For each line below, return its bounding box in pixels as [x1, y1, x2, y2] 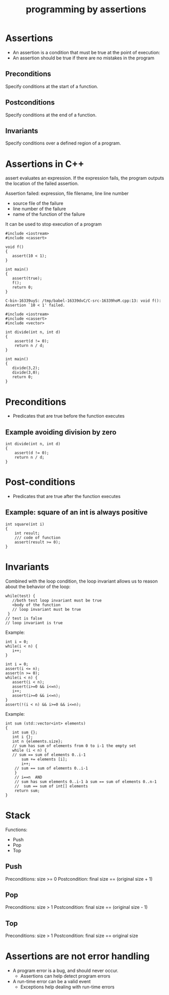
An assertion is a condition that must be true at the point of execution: [12, 49, 160, 55]
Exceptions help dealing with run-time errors [20, 984, 115, 990]
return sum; [14, 788, 40, 793]
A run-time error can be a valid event [12, 979, 91, 985]
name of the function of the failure [12, 211, 86, 217]
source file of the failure [12, 200, 64, 206]
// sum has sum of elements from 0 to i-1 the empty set [12, 743, 137, 749]
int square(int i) [5, 522, 45, 527]
